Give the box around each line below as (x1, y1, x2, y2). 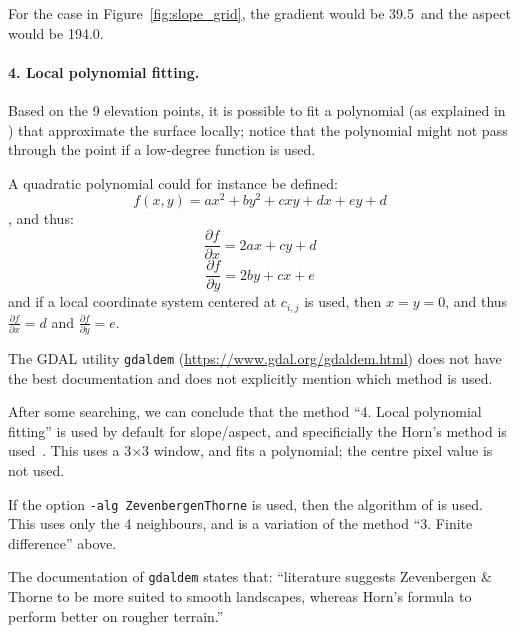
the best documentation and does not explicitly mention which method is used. (8, 367, 493, 388)
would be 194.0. (8, 22, 104, 43)
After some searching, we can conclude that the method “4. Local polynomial (8, 401, 482, 422)
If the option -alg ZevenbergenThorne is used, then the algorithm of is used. (8, 493, 483, 514)
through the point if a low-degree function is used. (8, 139, 316, 160)
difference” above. (8, 532, 117, 553)
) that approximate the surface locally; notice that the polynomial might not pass (8, 119, 508, 140)
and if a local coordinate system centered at (8, 291, 277, 312)
